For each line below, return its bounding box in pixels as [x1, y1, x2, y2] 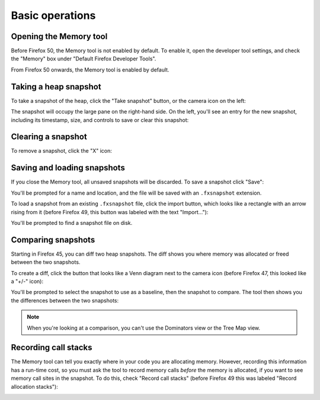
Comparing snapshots [11, 234, 95, 245]
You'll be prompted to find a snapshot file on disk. [11, 219, 133, 226]
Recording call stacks [11, 343, 92, 353]
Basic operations [11, 9, 96, 22]
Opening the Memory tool [11, 31, 108, 41]
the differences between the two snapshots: [11, 296, 119, 304]
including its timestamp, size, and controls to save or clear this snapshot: [11, 116, 189, 124]
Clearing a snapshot [11, 132, 87, 142]
